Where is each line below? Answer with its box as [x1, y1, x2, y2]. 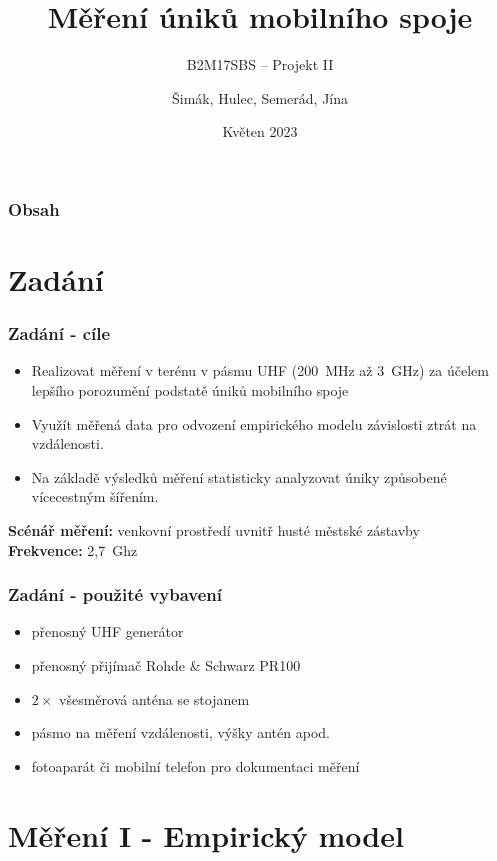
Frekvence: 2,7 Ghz [8, 539, 138, 560]
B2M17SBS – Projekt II [186, 54, 334, 75]
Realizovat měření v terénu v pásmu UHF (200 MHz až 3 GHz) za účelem [31, 360, 489, 381]
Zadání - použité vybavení [8, 582, 222, 607]
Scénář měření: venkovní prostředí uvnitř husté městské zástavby [8, 519, 420, 540]
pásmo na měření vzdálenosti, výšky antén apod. [31, 722, 330, 743]
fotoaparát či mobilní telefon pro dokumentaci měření [31, 755, 360, 776]
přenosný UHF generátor [31, 621, 184, 642]
